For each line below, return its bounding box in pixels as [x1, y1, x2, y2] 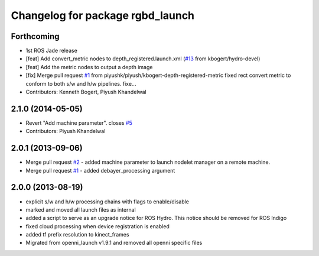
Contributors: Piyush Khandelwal [25, 128, 106, 135]
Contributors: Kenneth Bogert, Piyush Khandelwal [25, 89, 147, 96]
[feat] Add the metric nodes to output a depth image [25, 63, 153, 70]
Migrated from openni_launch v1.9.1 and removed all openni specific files [25, 239, 203, 247]
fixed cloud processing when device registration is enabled [25, 222, 170, 230]
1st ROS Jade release [25, 47, 78, 54]
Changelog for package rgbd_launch [11, 9, 195, 22]
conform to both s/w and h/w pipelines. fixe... [25, 80, 136, 87]
